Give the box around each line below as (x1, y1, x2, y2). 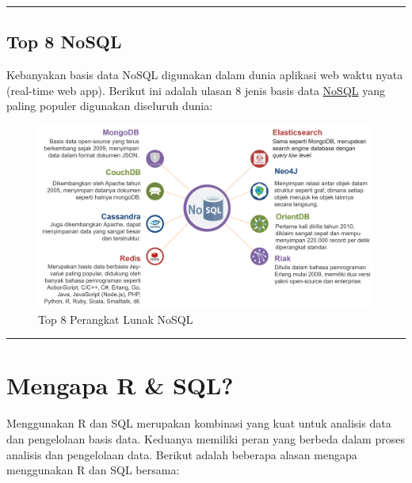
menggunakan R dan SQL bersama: (6, 462, 180, 478)
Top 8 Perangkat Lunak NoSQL (38, 310, 193, 327)
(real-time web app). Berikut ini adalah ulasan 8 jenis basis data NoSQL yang (6, 82, 385, 98)
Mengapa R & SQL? (6, 369, 234, 401)
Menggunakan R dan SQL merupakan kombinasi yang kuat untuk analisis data (6, 415, 391, 432)
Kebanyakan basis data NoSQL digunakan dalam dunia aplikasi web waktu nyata (6, 67, 403, 83)
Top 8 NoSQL (6, 29, 122, 54)
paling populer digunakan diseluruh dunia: (6, 97, 213, 114)
